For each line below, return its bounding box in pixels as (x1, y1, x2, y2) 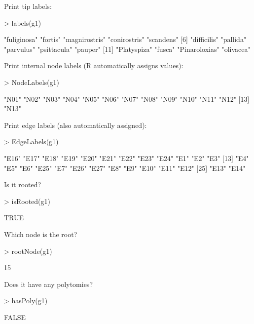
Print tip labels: (4, 1, 52, 11)
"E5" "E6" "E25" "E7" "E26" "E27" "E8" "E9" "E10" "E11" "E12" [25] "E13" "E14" (4, 162, 246, 173)
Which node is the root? (4, 229, 77, 239)
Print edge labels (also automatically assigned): (4, 120, 147, 130)
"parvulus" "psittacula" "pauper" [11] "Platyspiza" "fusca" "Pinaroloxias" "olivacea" (4, 43, 251, 54)
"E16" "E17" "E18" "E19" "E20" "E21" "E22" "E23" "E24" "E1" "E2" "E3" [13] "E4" (4, 153, 249, 163)
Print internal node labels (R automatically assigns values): (4, 60, 183, 71)
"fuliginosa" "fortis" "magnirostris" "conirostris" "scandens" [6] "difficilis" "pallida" (4, 34, 247, 44)
